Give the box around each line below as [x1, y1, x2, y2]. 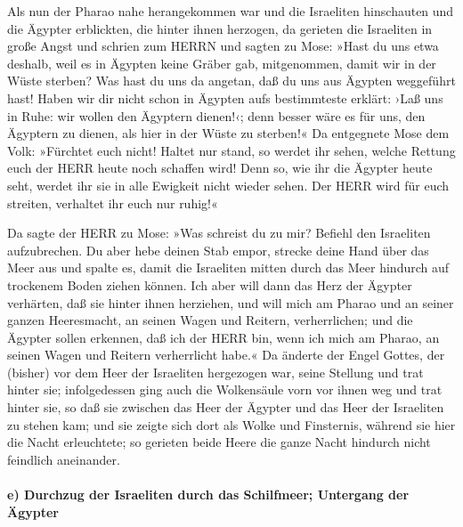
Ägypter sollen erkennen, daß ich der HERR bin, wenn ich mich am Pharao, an [7, 328, 440, 346]
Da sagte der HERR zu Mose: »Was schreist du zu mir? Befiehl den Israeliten [7, 223, 431, 242]
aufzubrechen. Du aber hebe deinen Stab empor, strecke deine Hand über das [7, 240, 429, 259]
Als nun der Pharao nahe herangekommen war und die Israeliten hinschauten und [7, 2, 454, 20]
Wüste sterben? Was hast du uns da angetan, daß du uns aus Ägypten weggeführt [7, 71, 456, 90]
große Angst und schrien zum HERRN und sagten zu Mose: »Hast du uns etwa [7, 36, 439, 55]
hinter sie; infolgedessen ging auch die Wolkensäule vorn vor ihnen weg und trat [7, 380, 443, 399]
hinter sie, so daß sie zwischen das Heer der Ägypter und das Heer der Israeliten [7, 398, 444, 417]
